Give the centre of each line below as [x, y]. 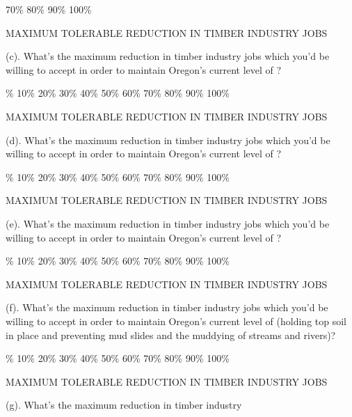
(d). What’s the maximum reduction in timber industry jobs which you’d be [168, 140]
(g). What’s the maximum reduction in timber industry [124, 405]
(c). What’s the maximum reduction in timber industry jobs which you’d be [168, 56]
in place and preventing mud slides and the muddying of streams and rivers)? [171, 335]
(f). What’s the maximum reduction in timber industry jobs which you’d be [167, 307]
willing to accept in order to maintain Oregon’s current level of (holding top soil [176, 321]
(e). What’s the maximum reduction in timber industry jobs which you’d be [168, 223]
